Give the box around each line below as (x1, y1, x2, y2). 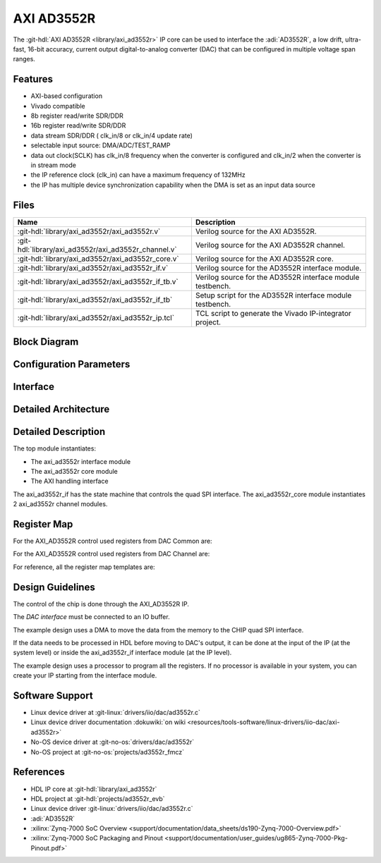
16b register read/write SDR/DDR (30, 121, 126, 130)
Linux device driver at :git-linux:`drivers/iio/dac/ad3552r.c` (30, 709, 200, 717)
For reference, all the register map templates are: (13, 563, 155, 571)
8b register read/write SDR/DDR (30, 111, 123, 120)
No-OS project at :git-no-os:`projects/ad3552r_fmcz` (30, 747, 185, 756)
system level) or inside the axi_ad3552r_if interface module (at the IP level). (13, 649, 232, 657)
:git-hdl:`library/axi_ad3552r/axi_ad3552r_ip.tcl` (17, 312, 175, 322)
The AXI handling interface (30, 477, 109, 486)
